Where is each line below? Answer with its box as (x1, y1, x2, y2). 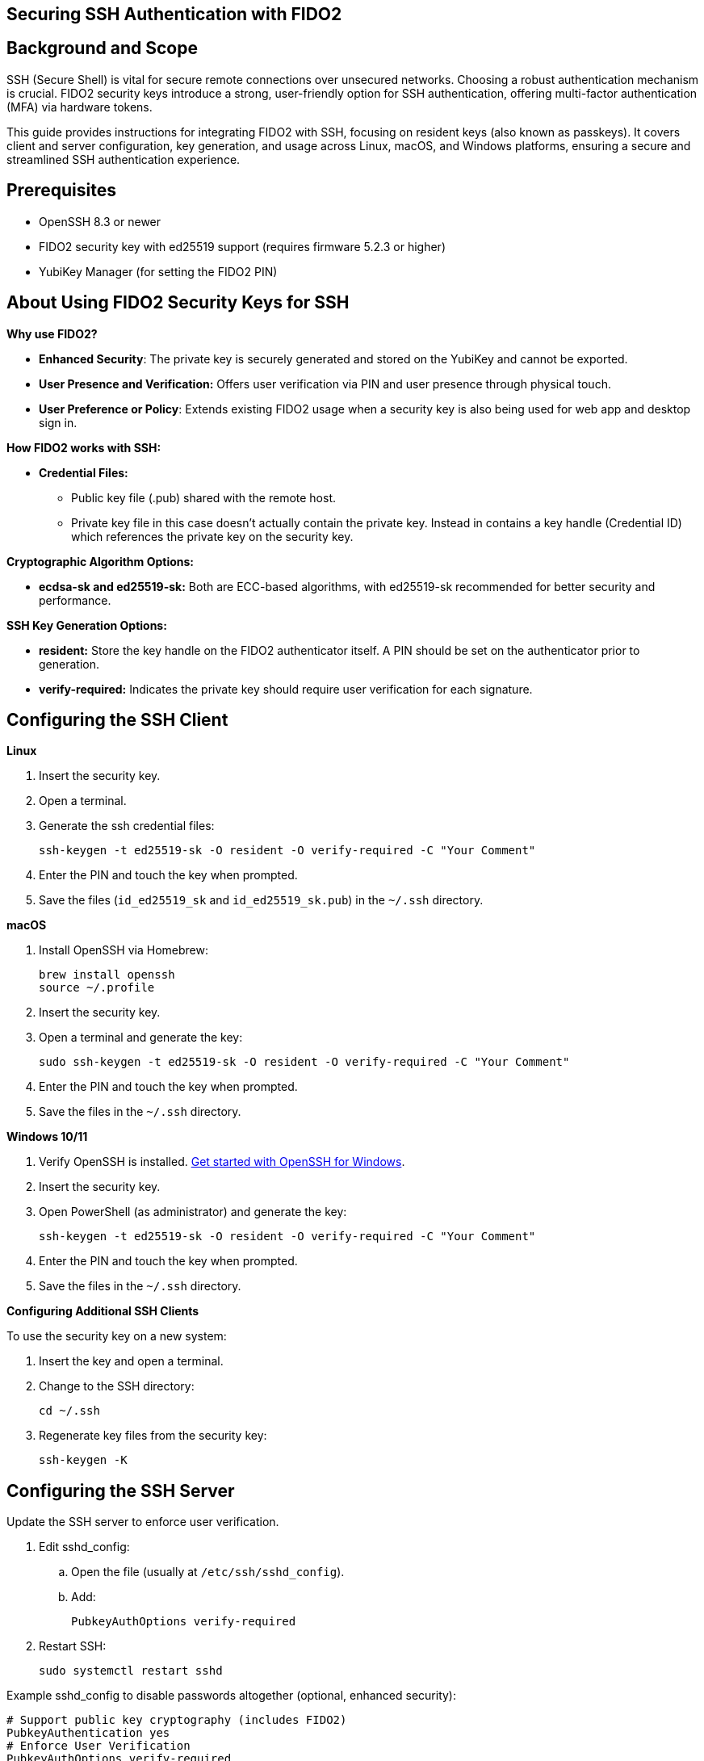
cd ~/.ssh (39, 1404, 100, 1418)
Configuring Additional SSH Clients (6, 1304, 199, 1319)
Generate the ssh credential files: (39, 819, 215, 833)
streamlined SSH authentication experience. (6, 152, 241, 166)
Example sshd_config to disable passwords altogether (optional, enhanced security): (6, 1688, 457, 1703)
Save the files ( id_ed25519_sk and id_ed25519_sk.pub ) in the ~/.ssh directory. (39, 893, 484, 908)
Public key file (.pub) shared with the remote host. (71, 490, 337, 505)
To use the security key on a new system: (6, 1329, 227, 1344)
